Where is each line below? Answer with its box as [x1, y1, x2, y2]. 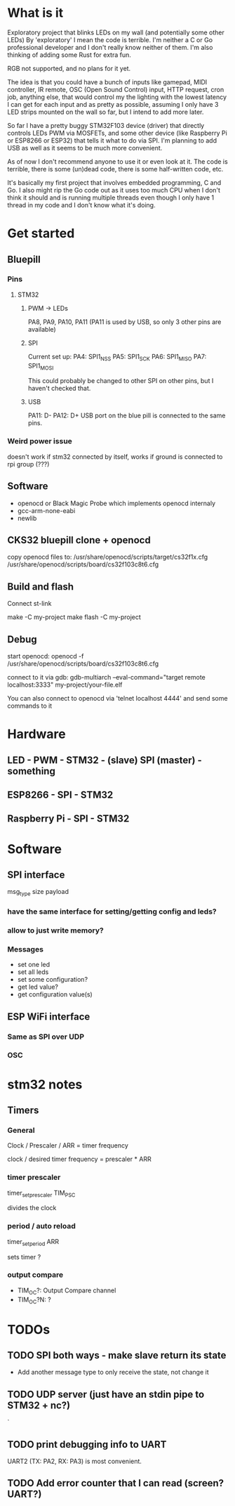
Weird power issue [7, 436, 72, 446]
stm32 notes [7, 1077, 83, 1092]
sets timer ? [7, 1252, 41, 1261]
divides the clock [7, 1204, 57, 1212]
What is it [7, 5, 64, 21]
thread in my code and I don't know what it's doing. [7, 200, 156, 209]
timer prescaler [7, 1172, 61, 1182]
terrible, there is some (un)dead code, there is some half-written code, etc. [7, 164, 224, 173]
